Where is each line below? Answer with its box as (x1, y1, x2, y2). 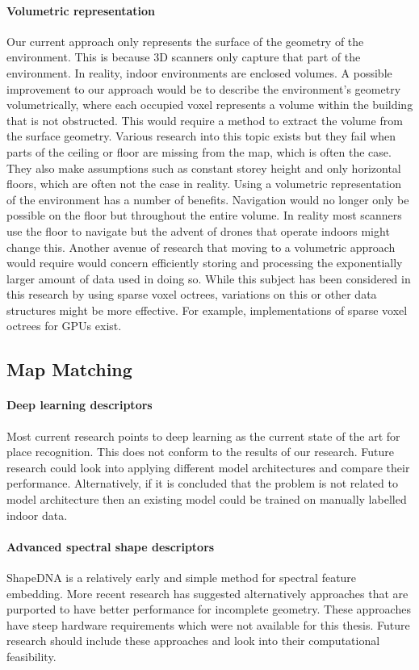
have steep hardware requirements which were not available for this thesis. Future (6, 616, 410, 633)
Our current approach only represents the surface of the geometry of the (6, 32, 364, 49)
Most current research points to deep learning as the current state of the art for (6, 427, 400, 444)
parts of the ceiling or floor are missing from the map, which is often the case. (6, 143, 392, 160)
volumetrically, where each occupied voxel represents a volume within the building (6, 96, 413, 113)
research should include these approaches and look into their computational (6, 632, 380, 649)
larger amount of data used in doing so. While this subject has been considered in (6, 270, 411, 287)
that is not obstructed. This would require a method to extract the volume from (6, 111, 403, 128)
